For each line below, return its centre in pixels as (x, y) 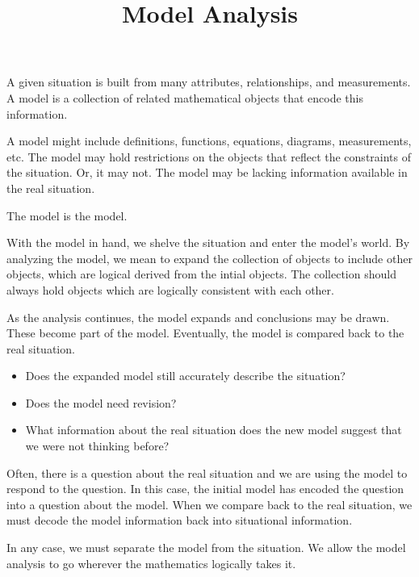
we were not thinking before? (97, 446)
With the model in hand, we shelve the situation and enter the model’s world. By (208, 243)
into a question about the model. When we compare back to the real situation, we (209, 504)
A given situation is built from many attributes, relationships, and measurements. (209, 82)
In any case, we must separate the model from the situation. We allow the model (206, 548)
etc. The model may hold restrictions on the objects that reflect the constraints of (209, 156)
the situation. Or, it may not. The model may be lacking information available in (207, 172)
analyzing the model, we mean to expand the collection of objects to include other (209, 258)
